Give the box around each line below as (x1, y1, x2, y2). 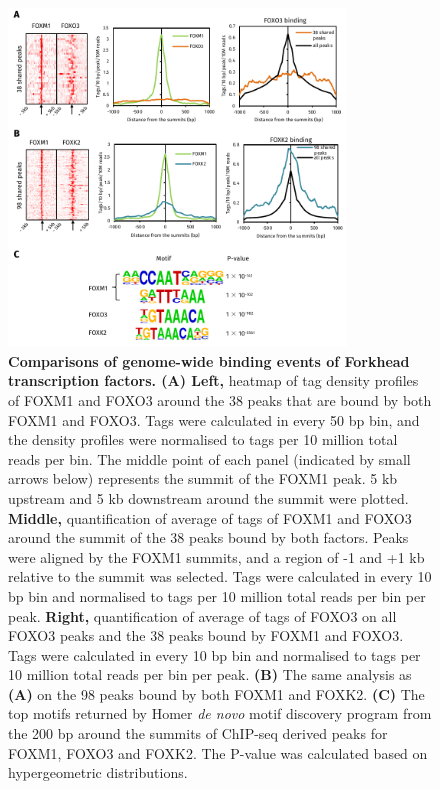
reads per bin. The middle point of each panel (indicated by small (8, 448, 411, 469)
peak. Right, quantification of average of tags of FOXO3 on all (8, 605, 397, 626)
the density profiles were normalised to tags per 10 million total (8, 429, 398, 450)
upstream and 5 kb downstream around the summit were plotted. (8, 487, 409, 508)
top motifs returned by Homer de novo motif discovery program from (8, 703, 432, 724)
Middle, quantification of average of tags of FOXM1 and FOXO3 (8, 507, 412, 528)
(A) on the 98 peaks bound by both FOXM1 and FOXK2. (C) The (8, 683, 425, 704)
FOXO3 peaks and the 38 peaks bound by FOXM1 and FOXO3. (8, 625, 404, 646)
